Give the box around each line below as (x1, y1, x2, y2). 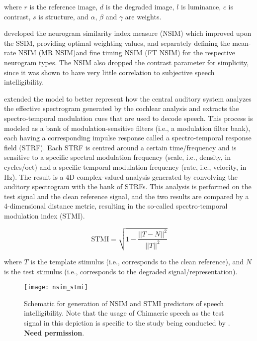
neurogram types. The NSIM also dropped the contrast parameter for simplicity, (4, 57, 249, 67)
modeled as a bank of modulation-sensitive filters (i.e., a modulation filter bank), (4, 122, 251, 133)
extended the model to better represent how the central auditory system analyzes (4, 93, 252, 104)
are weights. (125, 11, 162, 21)
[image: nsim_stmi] (24, 284, 88, 291)
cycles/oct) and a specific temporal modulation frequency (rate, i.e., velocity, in (4, 161, 247, 172)
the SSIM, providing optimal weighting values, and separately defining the (4, 37, 230, 48)
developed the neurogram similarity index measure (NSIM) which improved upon (4, 28, 252, 38)
